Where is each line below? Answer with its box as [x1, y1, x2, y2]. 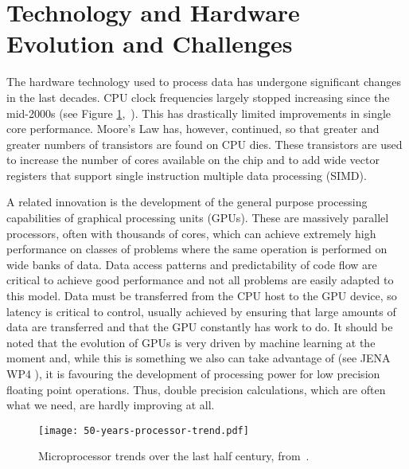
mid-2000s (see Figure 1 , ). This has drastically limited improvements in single [6, 104, 391, 121]
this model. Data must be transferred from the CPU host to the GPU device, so [6, 287, 397, 304]
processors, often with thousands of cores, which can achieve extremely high [6, 225, 376, 241]
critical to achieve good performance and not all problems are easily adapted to [6, 272, 394, 288]
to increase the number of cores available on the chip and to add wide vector [6, 151, 380, 168]
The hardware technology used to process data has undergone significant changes [6, 73, 402, 90]
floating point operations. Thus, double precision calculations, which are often [6, 381, 386, 397]
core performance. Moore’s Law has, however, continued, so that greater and [6, 120, 380, 137]
